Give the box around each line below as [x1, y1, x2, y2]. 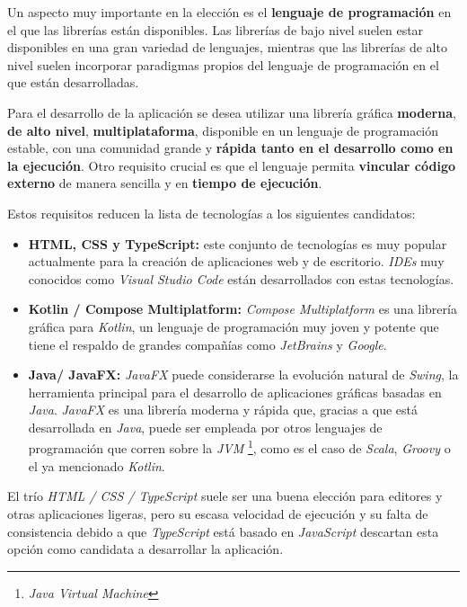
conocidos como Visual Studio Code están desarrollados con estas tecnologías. [28, 269, 454, 288]
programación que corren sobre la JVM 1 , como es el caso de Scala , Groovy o [28, 436, 451, 458]
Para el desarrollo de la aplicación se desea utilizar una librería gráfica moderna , [7, 103, 456, 121]
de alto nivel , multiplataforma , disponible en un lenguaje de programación [7, 121, 439, 139]
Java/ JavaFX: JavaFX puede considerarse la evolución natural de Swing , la [28, 365, 459, 384]
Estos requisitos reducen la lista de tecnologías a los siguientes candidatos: [7, 203, 416, 222]
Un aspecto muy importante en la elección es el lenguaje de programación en [7, 3, 452, 21]
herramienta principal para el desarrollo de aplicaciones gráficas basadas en [28, 382, 442, 401]
